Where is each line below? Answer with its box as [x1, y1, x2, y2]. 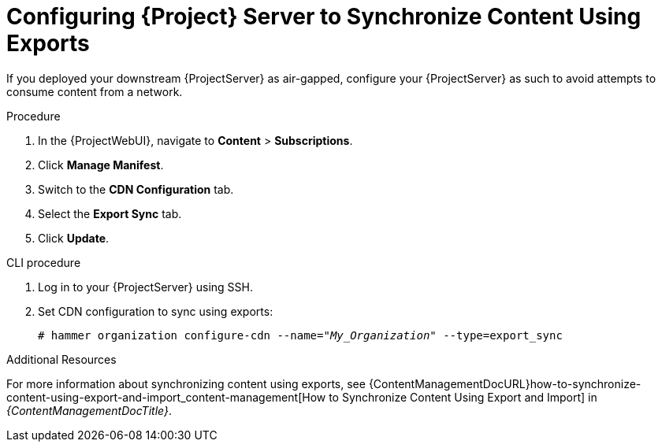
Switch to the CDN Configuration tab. [38, 182, 234, 196]
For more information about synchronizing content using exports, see [6, 376, 366, 391]
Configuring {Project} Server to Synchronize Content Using [6, 3, 642, 30]
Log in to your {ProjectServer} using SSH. [38, 280, 253, 294]
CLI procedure [6, 255, 81, 269]
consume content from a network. [6, 84, 183, 98]
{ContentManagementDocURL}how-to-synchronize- [368, 376, 642, 391]
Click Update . [38, 231, 110, 245]
